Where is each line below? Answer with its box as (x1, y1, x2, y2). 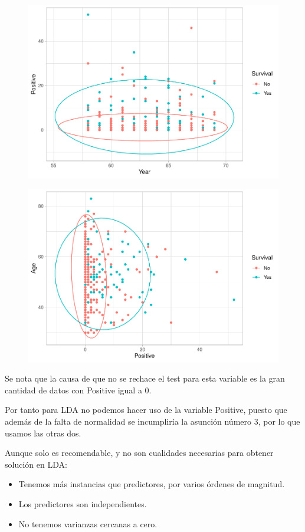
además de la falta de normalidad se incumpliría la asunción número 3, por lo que (5, 415, 300, 428)
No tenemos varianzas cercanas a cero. (18, 517, 158, 530)
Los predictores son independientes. (18, 498, 147, 510)
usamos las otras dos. (5, 426, 81, 439)
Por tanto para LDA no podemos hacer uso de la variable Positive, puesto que (5, 403, 287, 416)
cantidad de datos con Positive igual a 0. (5, 383, 152, 396)
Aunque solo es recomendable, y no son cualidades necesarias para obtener (5, 446, 274, 459)
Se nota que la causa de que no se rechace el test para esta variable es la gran (5, 372, 285, 385)
